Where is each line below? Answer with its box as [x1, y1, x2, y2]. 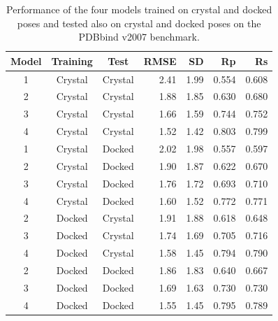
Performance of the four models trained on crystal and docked [6, 2, 272, 16]
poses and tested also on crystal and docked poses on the [17, 15, 261, 30]
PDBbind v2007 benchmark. [78, 29, 200, 44]
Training [51, 53, 93, 68]
